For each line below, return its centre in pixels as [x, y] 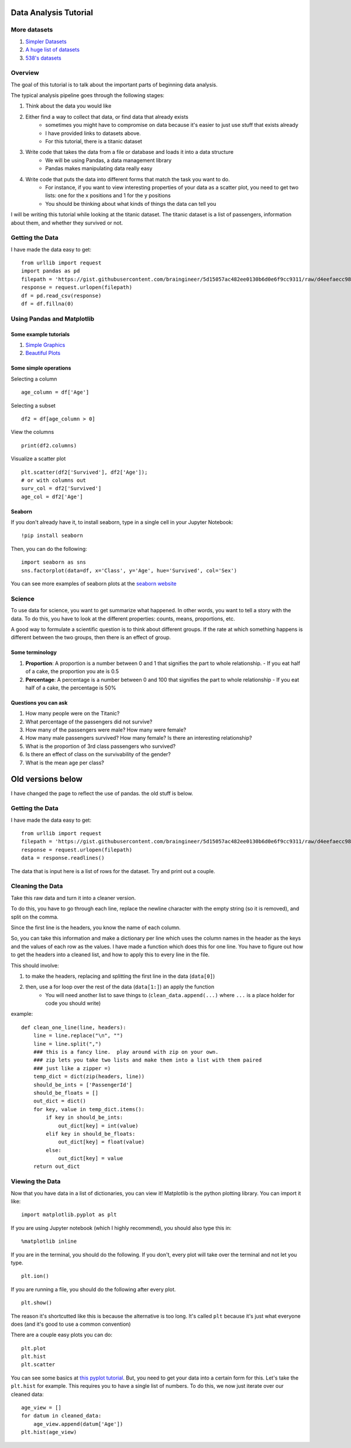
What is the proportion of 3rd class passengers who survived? [100, 746]
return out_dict [56, 1166]
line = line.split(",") [67, 1044]
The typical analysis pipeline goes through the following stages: [88, 95]
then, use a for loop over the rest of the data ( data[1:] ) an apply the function [120, 987]
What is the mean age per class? [65, 763]
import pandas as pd [51, 271]
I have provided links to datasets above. [93, 133]
